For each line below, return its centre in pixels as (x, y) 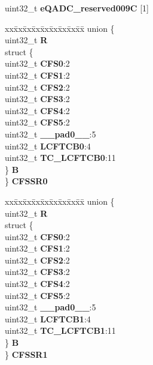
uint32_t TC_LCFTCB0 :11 (60, 158)
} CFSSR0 (26, 181)
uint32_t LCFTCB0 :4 (48, 146)
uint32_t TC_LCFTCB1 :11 (60, 330)
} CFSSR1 (26, 354)
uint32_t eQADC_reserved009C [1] (77, 8)
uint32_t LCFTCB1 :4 (48, 318)
